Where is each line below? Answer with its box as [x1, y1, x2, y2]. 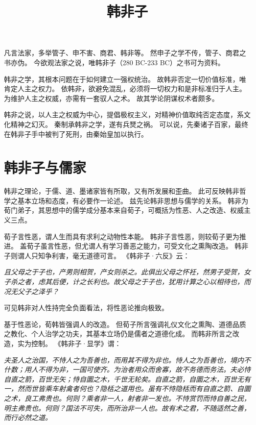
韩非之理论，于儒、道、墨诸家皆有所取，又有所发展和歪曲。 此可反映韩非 [4, 186, 239, 196]
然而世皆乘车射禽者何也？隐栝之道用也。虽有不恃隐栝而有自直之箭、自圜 [17, 383, 251, 394]
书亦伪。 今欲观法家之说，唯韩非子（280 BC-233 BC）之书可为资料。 [4, 57, 225, 67]
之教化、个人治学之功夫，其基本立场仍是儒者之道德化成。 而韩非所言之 [4, 328, 233, 339]
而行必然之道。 [4, 412, 52, 423]
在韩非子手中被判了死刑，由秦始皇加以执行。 [4, 128, 148, 139]
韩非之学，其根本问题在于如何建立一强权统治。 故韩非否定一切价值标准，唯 [4, 74, 246, 84]
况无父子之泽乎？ [4, 286, 59, 296]
